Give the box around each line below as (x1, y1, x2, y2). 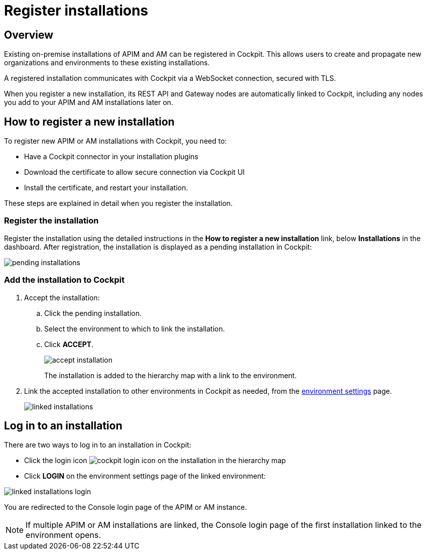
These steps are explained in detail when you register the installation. (4, 199, 233, 208)
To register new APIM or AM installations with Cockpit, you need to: (4, 137, 227, 146)
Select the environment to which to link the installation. (44, 324, 225, 333)
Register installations (4, 2, 149, 19)
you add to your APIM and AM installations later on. (4, 98, 174, 107)
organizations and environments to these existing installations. (4, 58, 210, 67)
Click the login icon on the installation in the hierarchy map (24, 456, 286, 465)
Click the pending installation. (44, 308, 142, 317)
